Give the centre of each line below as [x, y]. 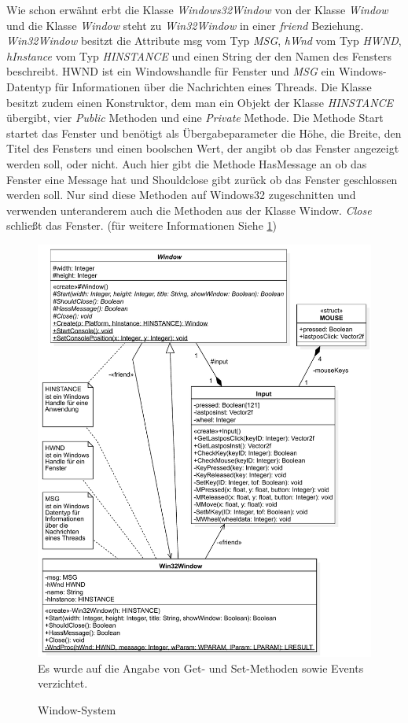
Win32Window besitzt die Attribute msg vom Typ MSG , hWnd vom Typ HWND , [204, 41]
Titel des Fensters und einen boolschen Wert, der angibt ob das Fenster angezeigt [203, 148]
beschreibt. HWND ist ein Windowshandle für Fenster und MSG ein [171, 71]
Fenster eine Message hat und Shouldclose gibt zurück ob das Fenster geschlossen [202, 179]
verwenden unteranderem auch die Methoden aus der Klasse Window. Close [189, 210]
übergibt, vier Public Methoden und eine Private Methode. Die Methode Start [195, 118]
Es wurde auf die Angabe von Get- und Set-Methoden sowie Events [201, 668]
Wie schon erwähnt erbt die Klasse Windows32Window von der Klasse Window [197, 9]
